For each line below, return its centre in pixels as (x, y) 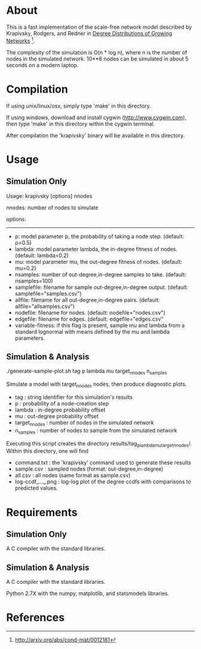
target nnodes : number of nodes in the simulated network (84, 423)
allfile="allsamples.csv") (45, 306)
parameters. (30, 338)
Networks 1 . (21, 40)
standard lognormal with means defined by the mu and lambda (92, 331)
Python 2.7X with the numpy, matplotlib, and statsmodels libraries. (88, 593)
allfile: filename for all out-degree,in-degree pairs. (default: (87, 300)
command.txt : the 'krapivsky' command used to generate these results (103, 463)
